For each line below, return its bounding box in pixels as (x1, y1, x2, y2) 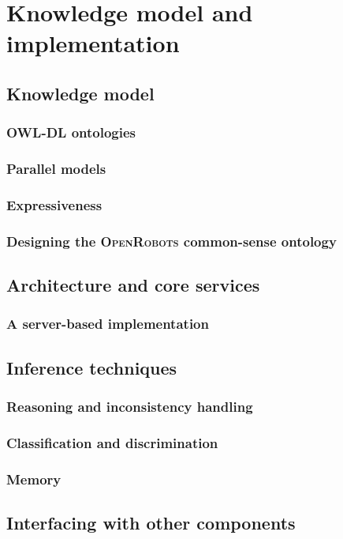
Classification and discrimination (6, 432, 218, 452)
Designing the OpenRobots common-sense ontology (6, 231, 337, 251)
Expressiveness (6, 194, 103, 214)
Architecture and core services (6, 273, 260, 297)
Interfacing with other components (6, 511, 296, 535)
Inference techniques (6, 355, 177, 379)
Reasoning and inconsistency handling (6, 397, 253, 416)
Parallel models (6, 159, 106, 179)
